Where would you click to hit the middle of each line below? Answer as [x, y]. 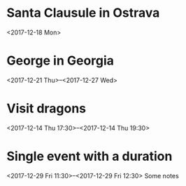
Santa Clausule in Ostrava [83, 13]
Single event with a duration [90, 157]
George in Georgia [60, 61]
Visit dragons [46, 108]
